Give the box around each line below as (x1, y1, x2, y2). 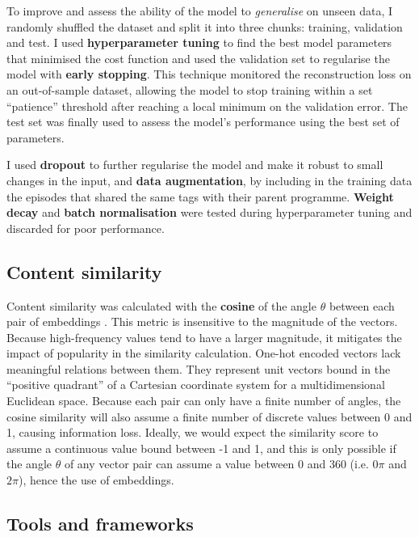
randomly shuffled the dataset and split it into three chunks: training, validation (6, 18, 403, 35)
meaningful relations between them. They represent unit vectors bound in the (6, 360, 391, 377)
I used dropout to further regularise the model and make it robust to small (6, 156, 383, 173)
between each (329, 297, 395, 314)
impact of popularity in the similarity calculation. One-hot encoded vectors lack (6, 345, 401, 362)
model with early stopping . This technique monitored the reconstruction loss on (6, 66, 412, 82)
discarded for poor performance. (6, 219, 165, 236)
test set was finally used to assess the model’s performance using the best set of (6, 113, 400, 130)
